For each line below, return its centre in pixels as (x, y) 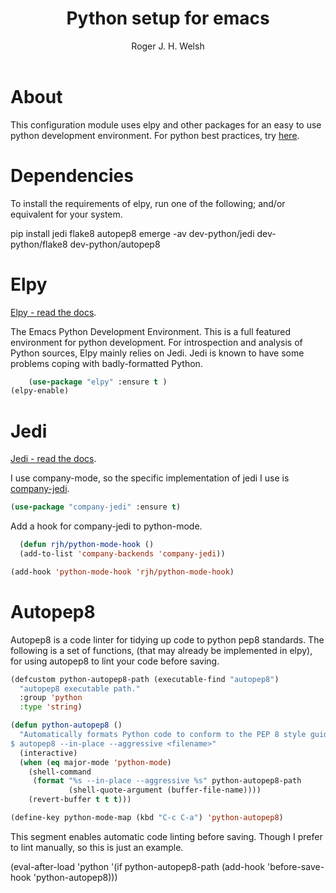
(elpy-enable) (40, 391)
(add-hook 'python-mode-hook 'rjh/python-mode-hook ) (122, 572)
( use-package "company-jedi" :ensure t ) (96, 507)
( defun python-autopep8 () (66, 725)
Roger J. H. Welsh (168, 46)
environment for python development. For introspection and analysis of (156, 342)
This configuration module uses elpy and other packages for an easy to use (166, 124)
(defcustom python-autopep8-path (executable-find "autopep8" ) (145, 679)
